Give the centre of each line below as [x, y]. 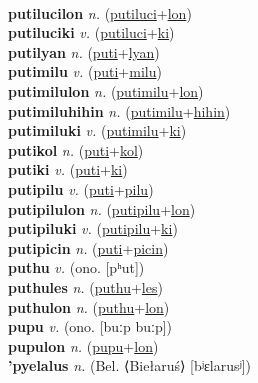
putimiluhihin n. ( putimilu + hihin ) [119, 110]
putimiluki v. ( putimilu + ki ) [97, 130]
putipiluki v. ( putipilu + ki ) [93, 228]
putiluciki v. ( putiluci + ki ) [91, 32]
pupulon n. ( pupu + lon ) [83, 345]
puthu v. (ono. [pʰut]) [76, 267]
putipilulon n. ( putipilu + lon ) [102, 208]
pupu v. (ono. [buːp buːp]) [90, 326]
